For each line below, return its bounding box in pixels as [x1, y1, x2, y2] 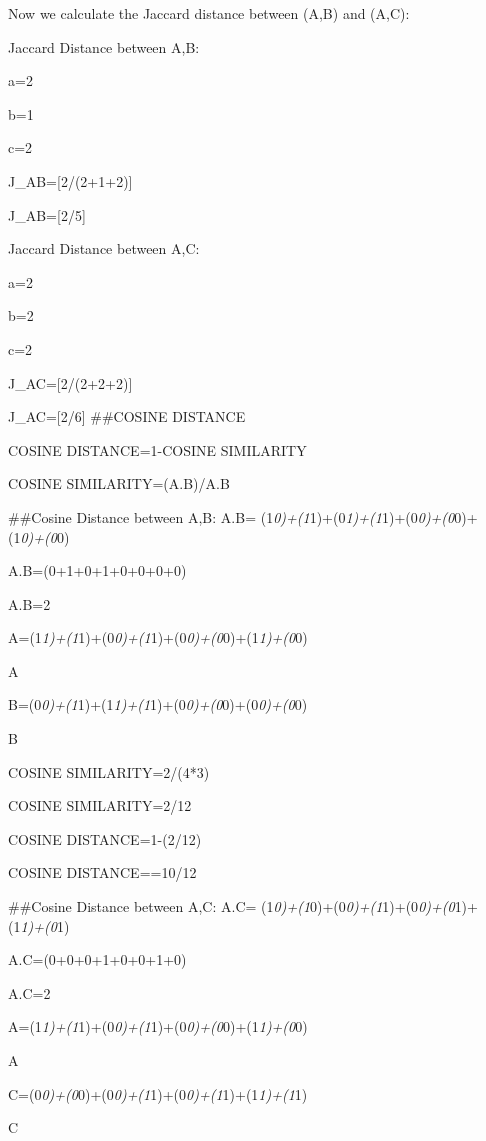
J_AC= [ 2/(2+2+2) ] [8, 372, 133, 393]
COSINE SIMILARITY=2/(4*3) [8, 761, 210, 782]
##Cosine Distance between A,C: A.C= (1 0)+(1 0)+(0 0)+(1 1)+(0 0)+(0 [8, 896, 455, 917]
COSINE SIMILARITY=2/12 [8, 795, 192, 816]
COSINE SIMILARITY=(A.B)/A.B [8, 473, 230, 494]
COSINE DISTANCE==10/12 [8, 862, 197, 883]
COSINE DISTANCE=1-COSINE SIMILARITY [8, 439, 307, 460]
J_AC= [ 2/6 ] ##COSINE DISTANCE [8, 406, 246, 427]
